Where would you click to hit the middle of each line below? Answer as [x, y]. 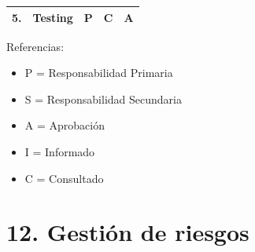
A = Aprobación [65, 125]
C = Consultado [64, 178]
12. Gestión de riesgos [128, 232]
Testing [53, 17]
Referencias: [35, 46]
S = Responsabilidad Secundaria [103, 99]
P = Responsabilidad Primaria [99, 73]
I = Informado [60, 151]
